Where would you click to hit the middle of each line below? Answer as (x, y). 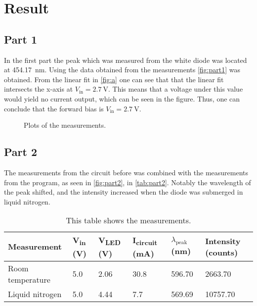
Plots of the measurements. (65, 125)
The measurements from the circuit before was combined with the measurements (126, 172)
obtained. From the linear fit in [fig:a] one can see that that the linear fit (114, 79)
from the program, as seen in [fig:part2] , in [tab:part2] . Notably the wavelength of (128, 182)
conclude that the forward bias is (54, 108)
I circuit (145, 241)
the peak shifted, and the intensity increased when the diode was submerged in (124, 192)
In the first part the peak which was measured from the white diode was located (126, 60)
